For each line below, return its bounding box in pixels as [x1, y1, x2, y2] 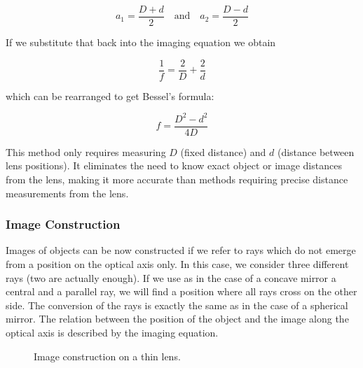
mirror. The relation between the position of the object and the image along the [6, 311, 349, 326]
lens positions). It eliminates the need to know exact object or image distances [6, 158, 342, 173]
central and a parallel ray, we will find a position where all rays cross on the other [6, 284, 357, 299]
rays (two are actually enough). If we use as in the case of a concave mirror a [6, 270, 336, 285]
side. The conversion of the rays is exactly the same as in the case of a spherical [6, 297, 348, 312]
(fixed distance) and [180, 144, 266, 159]
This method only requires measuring [6, 144, 166, 159]
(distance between [277, 144, 355, 159]
